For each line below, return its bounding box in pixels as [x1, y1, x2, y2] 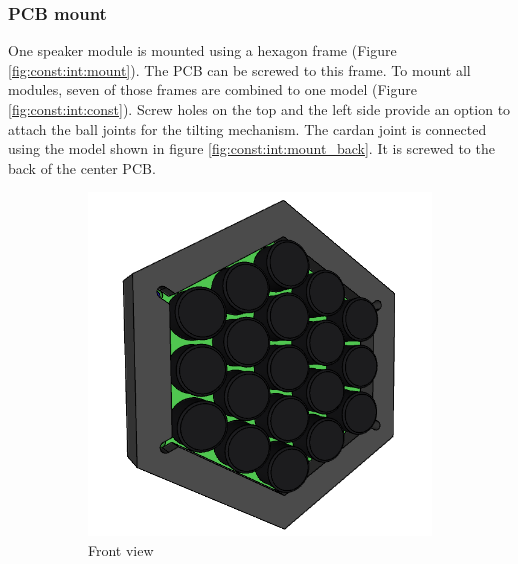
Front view [88, 539, 154, 560]
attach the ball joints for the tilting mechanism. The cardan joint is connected [8, 118, 487, 139]
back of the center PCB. [8, 157, 156, 178]
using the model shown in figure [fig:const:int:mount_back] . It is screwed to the [8, 138, 495, 159]
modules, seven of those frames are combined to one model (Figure [8, 79, 417, 100]
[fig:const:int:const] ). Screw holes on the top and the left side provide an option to [8, 99, 511, 119]
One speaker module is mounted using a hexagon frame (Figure [8, 40, 397, 61]
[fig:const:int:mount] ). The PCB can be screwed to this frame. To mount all [8, 59, 471, 80]
